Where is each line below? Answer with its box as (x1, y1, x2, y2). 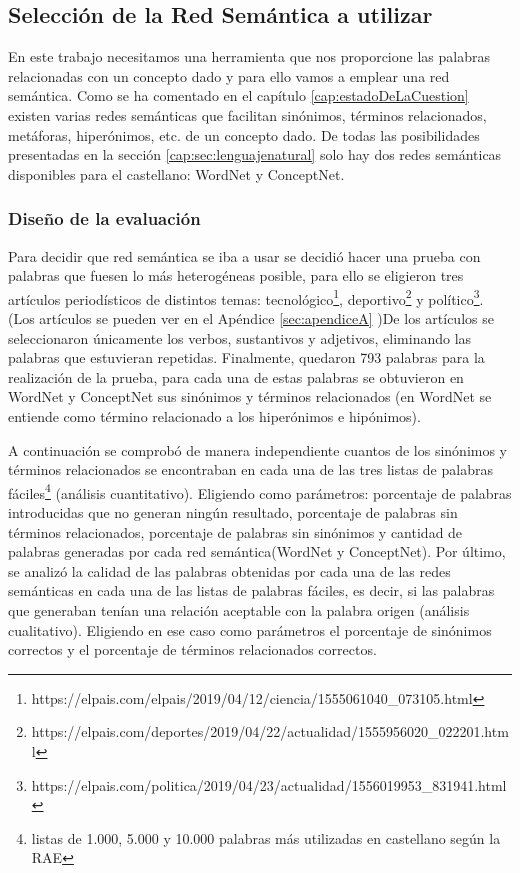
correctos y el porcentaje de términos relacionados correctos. (8, 639, 377, 660)
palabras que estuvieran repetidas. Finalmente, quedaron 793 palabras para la (8, 347, 485, 368)
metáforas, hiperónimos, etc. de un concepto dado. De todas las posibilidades (8, 124, 480, 145)
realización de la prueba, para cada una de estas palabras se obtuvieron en (8, 366, 464, 387)
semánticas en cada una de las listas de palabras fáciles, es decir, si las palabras (8, 580, 495, 601)
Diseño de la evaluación (8, 206, 201, 231)
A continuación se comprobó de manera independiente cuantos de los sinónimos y (8, 439, 507, 460)
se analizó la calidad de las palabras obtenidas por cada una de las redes (8, 560, 451, 581)
